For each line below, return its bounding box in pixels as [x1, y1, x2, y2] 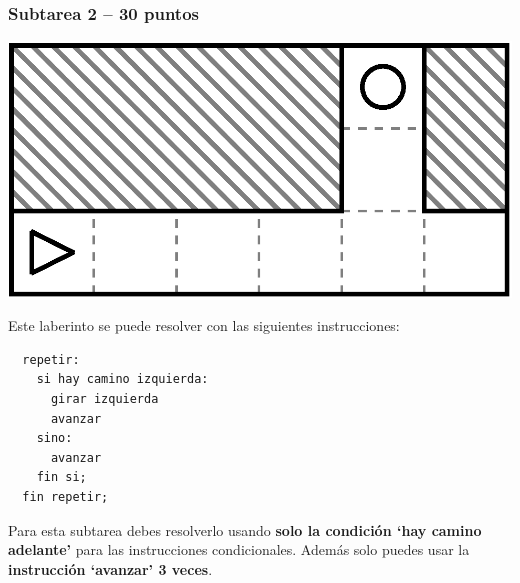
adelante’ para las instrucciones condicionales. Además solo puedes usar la [8, 539, 470, 560]
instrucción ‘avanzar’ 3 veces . [8, 558, 213, 579]
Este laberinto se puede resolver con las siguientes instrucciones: [8, 315, 400, 336]
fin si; [36, 470, 87, 485]
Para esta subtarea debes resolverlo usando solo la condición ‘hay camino [8, 519, 482, 540]
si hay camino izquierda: [36, 372, 209, 387]
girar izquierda [50, 392, 159, 407]
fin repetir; [22, 490, 109, 505]
